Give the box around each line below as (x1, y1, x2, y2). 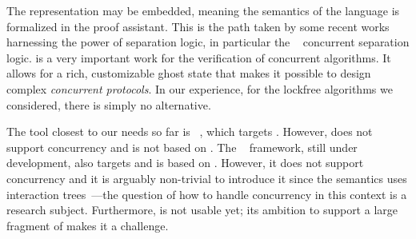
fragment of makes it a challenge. (6, 217, 169, 233)
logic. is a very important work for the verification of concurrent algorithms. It (6, 49, 391, 66)
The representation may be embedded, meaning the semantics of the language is (6, 2, 400, 18)
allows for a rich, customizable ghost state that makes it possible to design (6, 65, 371, 82)
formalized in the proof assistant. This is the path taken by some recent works (6, 18, 390, 34)
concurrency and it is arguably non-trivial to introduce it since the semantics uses (6, 169, 407, 186)
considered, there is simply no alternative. (6, 96, 211, 113)
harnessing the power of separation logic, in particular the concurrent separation (6, 34, 410, 50)
